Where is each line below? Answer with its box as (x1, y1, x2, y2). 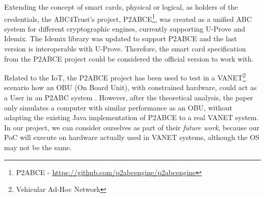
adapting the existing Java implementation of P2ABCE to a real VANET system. (4, 112, 259, 123)
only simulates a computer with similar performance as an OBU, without (4, 102, 232, 112)
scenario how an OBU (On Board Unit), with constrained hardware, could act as (4, 82, 257, 93)
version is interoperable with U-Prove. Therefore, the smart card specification (4, 43, 246, 54)
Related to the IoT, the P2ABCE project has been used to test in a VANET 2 (4, 71, 246, 82)
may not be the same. (4, 142, 72, 153)
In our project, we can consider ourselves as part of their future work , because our (4, 122, 259, 132)
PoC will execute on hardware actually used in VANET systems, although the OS (4, 132, 259, 143)
